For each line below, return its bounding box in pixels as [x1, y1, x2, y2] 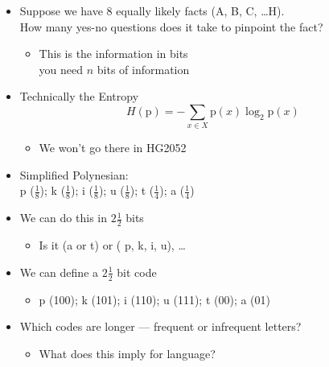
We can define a [19, 263, 99, 280]
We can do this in [19, 209, 107, 226]
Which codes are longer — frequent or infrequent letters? [19, 318, 302, 335]
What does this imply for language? [39, 344, 216, 361]
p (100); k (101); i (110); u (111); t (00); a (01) [39, 291, 270, 307]
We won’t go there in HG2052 [39, 139, 187, 156]
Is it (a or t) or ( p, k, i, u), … [39, 237, 186, 254]
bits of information [97, 60, 190, 77]
